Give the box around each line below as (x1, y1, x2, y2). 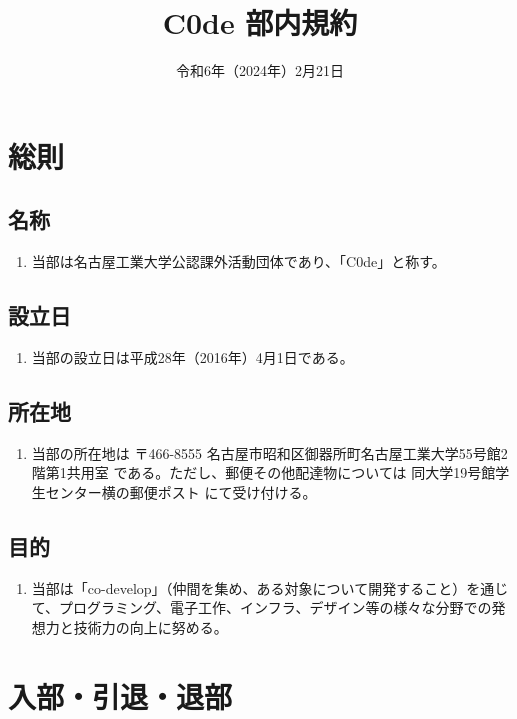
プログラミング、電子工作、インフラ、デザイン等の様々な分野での (59, 597, 492, 618)
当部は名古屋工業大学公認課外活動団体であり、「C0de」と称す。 (31, 251, 446, 272)
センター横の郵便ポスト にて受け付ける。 (45, 481, 317, 502)
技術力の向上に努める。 (73, 616, 228, 637)
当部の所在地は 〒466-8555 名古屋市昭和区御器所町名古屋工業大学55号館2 (31, 442, 508, 463)
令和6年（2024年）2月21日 (176, 60, 344, 81)
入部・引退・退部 (8, 675, 233, 716)
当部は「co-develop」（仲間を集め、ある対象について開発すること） (31, 577, 467, 598)
